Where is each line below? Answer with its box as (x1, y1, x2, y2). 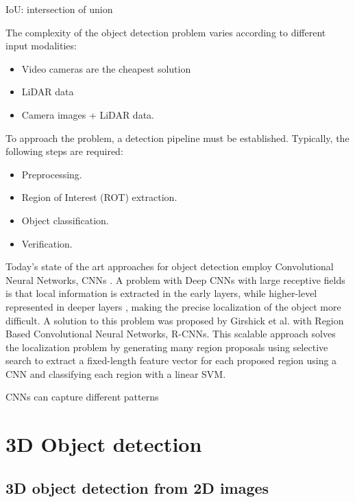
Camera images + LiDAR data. (21, 107, 154, 121)
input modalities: (5, 38, 77, 53)
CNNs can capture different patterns (5, 390, 159, 404)
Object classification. (21, 213, 109, 227)
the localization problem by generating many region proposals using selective (5, 339, 328, 354)
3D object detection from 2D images (5, 477, 269, 498)
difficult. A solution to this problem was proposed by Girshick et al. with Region (5, 313, 344, 327)
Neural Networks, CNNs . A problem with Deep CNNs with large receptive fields (5, 272, 345, 287)
